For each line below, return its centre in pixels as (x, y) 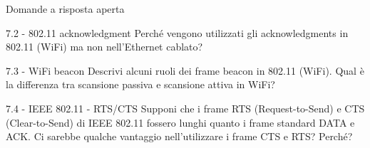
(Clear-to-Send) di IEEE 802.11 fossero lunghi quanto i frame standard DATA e (180, 122)
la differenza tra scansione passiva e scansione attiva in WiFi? (140, 84)
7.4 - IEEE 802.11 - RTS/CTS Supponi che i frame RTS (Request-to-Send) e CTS (185, 108)
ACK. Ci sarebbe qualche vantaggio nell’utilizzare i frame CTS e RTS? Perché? (179, 136)
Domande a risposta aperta (65, 9)
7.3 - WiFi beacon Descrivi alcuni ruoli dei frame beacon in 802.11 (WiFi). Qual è (185, 70)
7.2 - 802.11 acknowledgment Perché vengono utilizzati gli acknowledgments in (177, 32)
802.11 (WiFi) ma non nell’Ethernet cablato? (104, 47)
